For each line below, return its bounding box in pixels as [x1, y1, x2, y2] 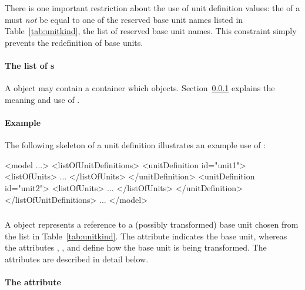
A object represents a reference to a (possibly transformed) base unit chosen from [5, 218, 299, 231]
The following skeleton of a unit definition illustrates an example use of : [5, 139, 266, 151]
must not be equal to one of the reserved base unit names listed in [5, 13, 243, 25]
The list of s [5, 59, 55, 71]
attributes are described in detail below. [5, 252, 149, 265]
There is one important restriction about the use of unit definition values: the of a [5, 2, 300, 14]
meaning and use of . [5, 93, 80, 105]
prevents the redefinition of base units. [5, 36, 143, 48]
